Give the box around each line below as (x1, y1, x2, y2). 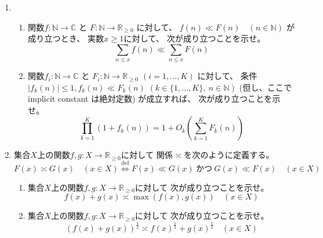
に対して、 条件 (197, 70, 257, 82)
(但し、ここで (239, 81, 292, 93)
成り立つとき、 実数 (28, 32, 104, 44)
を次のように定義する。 (183, 149, 274, 161)
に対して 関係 (121, 149, 173, 161)
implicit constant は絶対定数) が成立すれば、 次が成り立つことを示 (28, 92, 281, 105)
